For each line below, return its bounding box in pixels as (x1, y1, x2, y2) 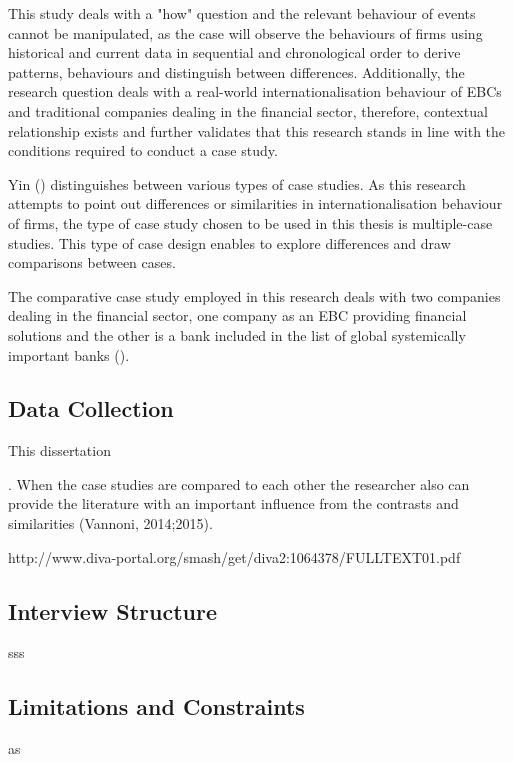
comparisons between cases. (8, 252, 176, 273)
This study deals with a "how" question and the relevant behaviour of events (8, 3, 476, 23)
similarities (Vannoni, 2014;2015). (8, 513, 213, 534)
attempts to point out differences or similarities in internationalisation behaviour (8, 193, 503, 214)
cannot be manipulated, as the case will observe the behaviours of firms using (8, 22, 483, 43)
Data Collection (8, 393, 174, 424)
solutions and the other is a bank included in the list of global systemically (8, 324, 466, 345)
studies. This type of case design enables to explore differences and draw (8, 232, 451, 253)
